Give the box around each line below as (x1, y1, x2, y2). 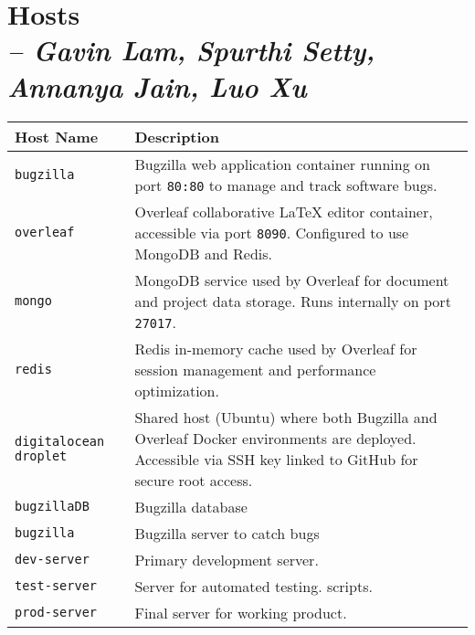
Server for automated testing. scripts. (134, 575, 373, 597)
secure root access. (134, 469, 253, 491)
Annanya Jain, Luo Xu (7, 67, 307, 105)
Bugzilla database (134, 495, 248, 517)
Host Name (15, 125, 99, 147)
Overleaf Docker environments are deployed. (134, 427, 417, 449)
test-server (15, 578, 98, 593)
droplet (15, 448, 68, 463)
